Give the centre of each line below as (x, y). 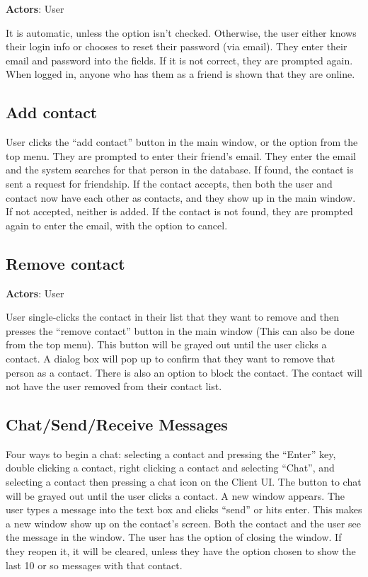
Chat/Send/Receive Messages (117, 424)
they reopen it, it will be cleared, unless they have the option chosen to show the (181, 551)
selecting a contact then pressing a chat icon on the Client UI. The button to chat (184, 482)
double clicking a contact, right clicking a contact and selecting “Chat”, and (170, 468)
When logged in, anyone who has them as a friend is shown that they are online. (180, 74)
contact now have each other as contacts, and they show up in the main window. (181, 197)
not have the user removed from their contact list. (114, 386)
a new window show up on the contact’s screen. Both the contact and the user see (183, 523)
